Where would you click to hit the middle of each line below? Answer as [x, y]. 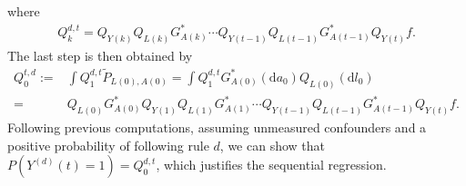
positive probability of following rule [108, 145]
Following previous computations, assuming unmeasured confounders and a [217, 127]
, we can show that [272, 145]
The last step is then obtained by [100, 55]
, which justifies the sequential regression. [271, 165]
